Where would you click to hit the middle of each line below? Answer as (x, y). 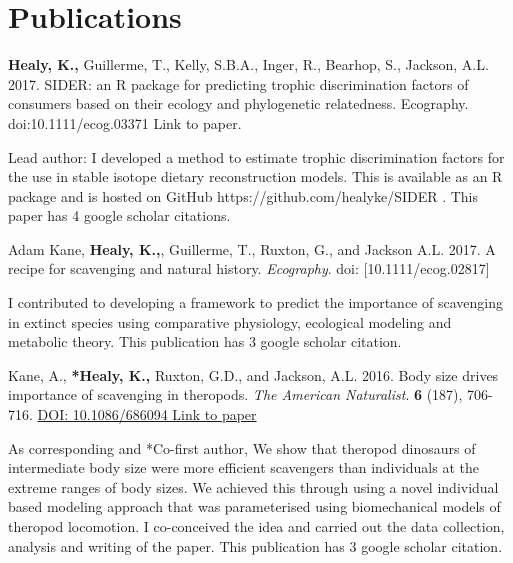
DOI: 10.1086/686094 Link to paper (147, 414)
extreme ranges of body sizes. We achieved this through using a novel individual (253, 486)
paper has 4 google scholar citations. (119, 215)
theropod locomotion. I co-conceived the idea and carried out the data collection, (256, 526)
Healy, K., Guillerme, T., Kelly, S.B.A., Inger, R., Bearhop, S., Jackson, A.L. (248, 64)
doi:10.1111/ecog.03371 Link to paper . (125, 122)
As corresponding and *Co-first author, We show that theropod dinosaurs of (242, 447)
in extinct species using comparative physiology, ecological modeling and (230, 321)
